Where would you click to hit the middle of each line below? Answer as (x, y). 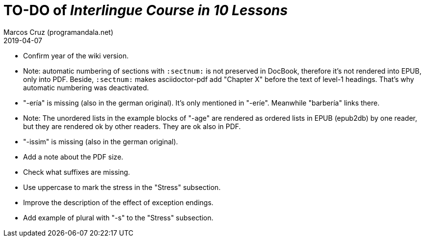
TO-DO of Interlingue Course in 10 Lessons (146, 10)
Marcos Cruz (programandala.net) (58, 32)
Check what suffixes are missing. (77, 172)
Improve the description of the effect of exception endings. (118, 202)
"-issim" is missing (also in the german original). (101, 141)
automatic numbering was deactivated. (86, 87)
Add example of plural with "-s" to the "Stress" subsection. (118, 217)
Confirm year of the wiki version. (76, 55)
